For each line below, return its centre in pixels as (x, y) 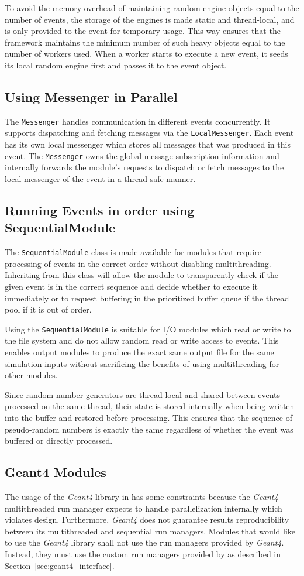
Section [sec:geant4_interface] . (60, 565)
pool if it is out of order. (48, 309)
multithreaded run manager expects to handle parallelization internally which (144, 508)
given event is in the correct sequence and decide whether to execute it (132, 286)
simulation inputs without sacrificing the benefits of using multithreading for (142, 363)
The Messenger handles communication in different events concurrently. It (138, 121)
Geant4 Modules (56, 472)
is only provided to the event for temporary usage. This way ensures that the (143, 31)
